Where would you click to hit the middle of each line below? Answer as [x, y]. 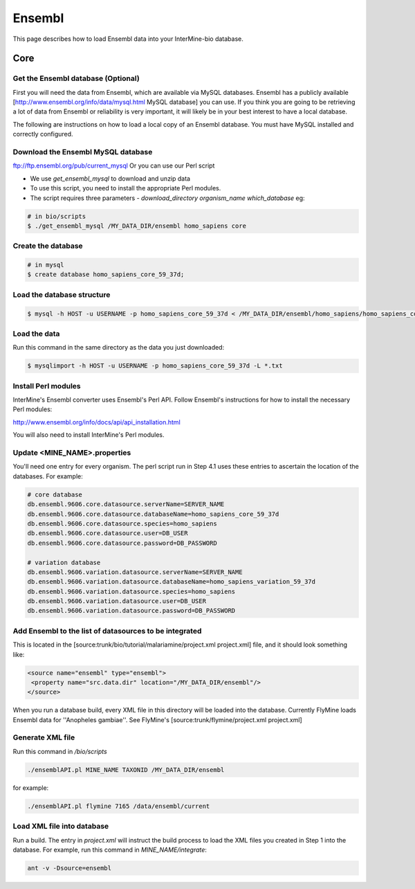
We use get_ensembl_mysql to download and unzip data [110, 178]
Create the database [48, 246]
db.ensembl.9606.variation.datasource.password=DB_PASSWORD [131, 611]
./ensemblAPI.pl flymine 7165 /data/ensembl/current [119, 806]
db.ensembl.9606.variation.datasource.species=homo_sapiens [131, 591]
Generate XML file [44, 737]
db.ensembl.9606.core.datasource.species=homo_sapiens [122, 523]
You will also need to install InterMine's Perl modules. [89, 435]
